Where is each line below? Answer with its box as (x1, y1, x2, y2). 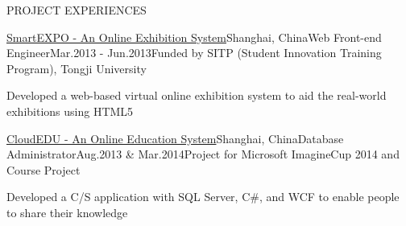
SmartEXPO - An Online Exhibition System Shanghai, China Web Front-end (6, 28, 382, 45)
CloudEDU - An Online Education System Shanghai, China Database (6, 129, 344, 146)
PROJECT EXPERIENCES (6, 2, 147, 18)
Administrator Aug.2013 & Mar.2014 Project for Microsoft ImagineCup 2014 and (6, 146, 400, 162)
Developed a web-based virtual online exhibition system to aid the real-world (6, 87, 387, 104)
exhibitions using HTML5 (6, 102, 134, 119)
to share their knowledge (6, 203, 128, 220)
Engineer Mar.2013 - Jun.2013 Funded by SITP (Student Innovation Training (6, 44, 382, 61)
